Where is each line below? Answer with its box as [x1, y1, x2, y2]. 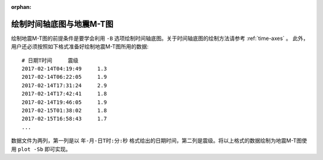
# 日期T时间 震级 [22, 57, 79, 64]
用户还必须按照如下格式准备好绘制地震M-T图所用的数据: [11, 43, 149, 50]
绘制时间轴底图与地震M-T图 [11, 19, 114, 29]
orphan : [11, 4, 32, 10]
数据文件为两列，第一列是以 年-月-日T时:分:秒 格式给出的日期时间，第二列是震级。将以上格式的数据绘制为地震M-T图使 [11, 137, 307, 144]
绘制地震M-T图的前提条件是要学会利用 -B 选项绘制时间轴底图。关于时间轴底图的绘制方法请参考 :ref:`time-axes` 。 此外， [11, 35, 309, 42]
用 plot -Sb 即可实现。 [11, 145, 71, 152]
